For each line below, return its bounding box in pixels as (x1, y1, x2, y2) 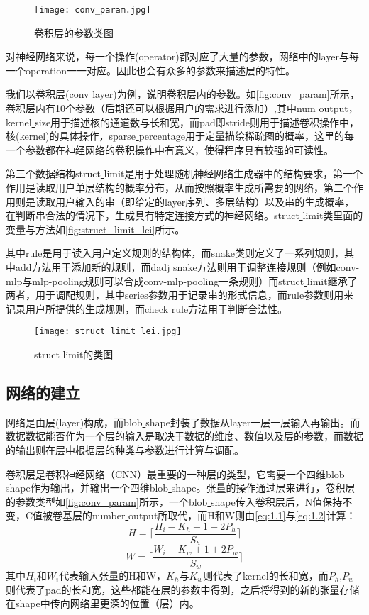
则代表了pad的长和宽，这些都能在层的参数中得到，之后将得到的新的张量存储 (6, 582, 360, 597)
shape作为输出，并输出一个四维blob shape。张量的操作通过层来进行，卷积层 (6, 480, 356, 495)
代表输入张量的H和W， (59, 567, 167, 582)
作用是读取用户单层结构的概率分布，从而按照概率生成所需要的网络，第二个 (6, 180, 353, 194)
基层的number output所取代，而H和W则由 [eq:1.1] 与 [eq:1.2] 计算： (62, 508, 356, 523)
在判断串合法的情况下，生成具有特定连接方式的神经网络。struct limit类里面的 (6, 208, 363, 223)
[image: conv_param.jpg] (34, 5, 151, 15)
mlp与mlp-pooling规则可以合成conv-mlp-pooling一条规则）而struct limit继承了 (6, 273, 358, 288)
